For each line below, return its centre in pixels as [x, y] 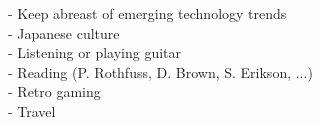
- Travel [32, 110]
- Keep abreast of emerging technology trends [147, 13]
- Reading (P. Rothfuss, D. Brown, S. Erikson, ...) [160, 71]
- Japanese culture [64, 32]
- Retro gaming [54, 91]
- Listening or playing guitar [95, 52]
